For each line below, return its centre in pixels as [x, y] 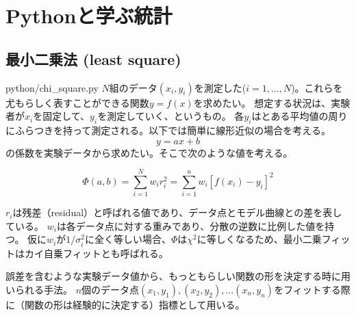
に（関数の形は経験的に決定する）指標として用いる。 [125, 304]
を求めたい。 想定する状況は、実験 [272, 102]
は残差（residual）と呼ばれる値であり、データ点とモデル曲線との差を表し [177, 212]
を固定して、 [62, 116]
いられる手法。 [39, 289]
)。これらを [317, 87]
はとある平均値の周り [300, 116]
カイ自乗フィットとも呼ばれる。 [96, 253]
